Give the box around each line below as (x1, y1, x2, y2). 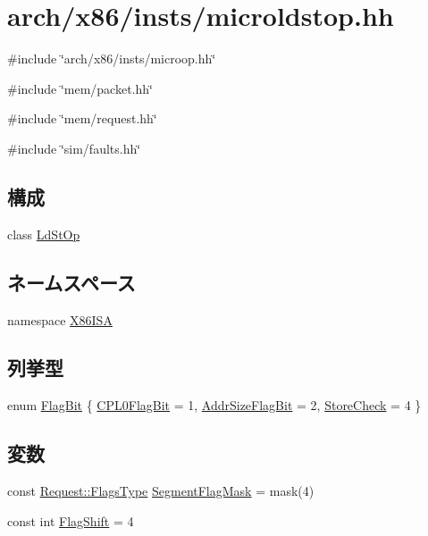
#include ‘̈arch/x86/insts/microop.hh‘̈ (7, 49, 216, 68)
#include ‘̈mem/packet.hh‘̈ (7, 79, 153, 97)
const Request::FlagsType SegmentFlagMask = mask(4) (7, 482, 315, 500)
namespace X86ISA (7, 310, 113, 329)
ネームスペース (7, 268, 136, 296)
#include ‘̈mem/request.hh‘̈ (7, 109, 157, 128)
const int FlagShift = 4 (7, 511, 134, 530)
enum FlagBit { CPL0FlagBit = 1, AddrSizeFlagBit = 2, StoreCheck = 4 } (7, 396, 422, 415)
